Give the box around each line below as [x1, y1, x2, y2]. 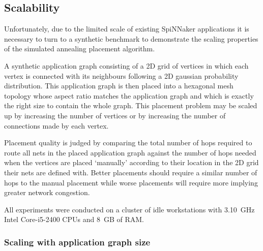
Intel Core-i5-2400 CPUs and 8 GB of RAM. [4, 214, 144, 225]
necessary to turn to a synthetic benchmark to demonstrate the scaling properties [4, 33, 258, 44]
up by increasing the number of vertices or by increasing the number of [4, 110, 226, 120]
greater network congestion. [4, 187, 90, 198]
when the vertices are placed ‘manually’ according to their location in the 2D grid [4, 157, 259, 168]
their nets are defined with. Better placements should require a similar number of [4, 167, 257, 177]
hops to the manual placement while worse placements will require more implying [4, 177, 258, 187]
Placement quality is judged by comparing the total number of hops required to [4, 137, 252, 148]
